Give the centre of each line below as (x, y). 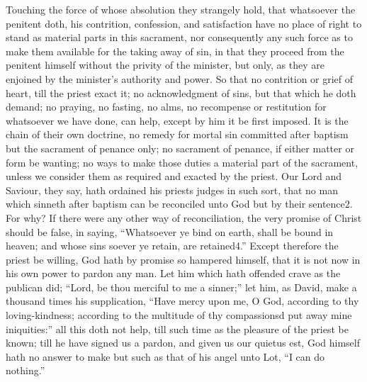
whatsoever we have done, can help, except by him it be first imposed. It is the (177, 120)
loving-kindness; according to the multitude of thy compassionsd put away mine (179, 315)
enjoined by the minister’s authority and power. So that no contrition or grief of (180, 78)
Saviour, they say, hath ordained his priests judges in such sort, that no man (172, 190)
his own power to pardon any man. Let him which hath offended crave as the (173, 273)
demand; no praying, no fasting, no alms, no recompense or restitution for (166, 107)
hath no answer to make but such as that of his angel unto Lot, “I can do (165, 356)
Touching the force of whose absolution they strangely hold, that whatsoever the (181, 9)
